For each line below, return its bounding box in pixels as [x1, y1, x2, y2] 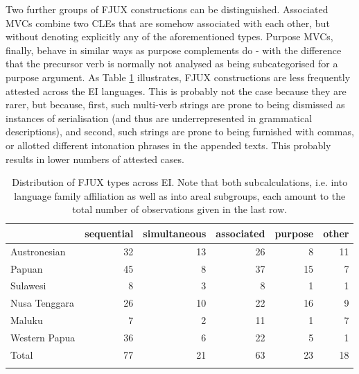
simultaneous [143, 226, 207, 240]
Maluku [10, 313, 43, 328]
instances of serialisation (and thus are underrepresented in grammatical [6, 110, 313, 125]
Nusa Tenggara [10, 296, 74, 310]
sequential [85, 226, 134, 240]
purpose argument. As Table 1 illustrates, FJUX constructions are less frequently [6, 69, 351, 84]
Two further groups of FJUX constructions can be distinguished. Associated [6, 2, 329, 16]
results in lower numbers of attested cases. [6, 151, 184, 166]
